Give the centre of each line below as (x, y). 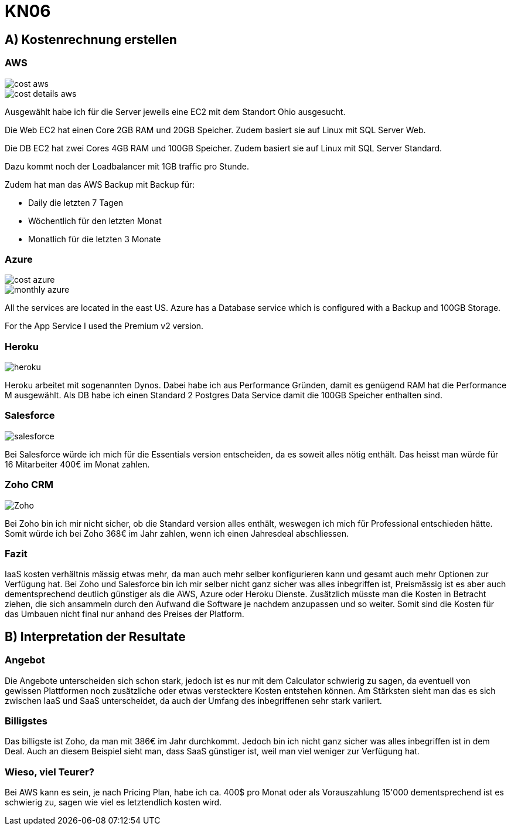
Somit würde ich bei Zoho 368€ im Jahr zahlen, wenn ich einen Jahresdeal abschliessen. (177, 533)
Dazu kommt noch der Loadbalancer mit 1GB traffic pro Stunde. (127, 166)
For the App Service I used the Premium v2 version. (104, 326)
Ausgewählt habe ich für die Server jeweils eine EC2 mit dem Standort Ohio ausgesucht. (175, 111)
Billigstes (26, 721)
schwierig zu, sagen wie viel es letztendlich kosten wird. (113, 802)
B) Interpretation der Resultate (95, 636)
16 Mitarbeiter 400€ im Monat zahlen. (77, 464)
